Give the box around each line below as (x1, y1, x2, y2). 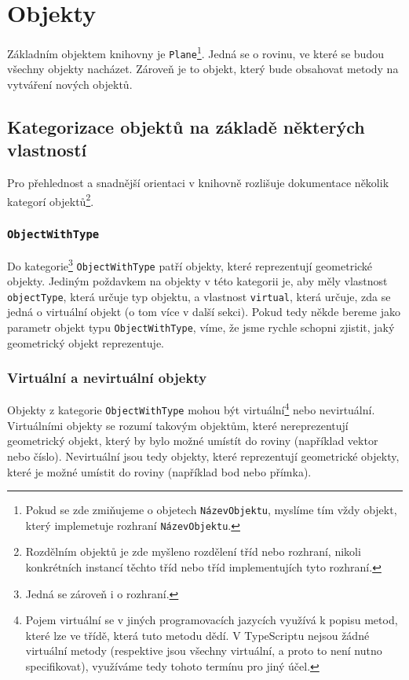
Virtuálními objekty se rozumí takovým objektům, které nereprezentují (7, 417, 349, 433)
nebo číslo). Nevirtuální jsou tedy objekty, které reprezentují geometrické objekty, (7, 447, 400, 464)
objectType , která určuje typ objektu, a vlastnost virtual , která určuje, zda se (7, 288, 391, 304)
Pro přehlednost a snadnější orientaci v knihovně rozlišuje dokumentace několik (7, 175, 389, 191)
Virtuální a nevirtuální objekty (7, 368, 207, 388)
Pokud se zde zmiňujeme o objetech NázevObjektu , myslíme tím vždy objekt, (25, 502, 397, 518)
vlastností (7, 138, 87, 162)
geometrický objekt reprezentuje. (7, 334, 165, 351)
